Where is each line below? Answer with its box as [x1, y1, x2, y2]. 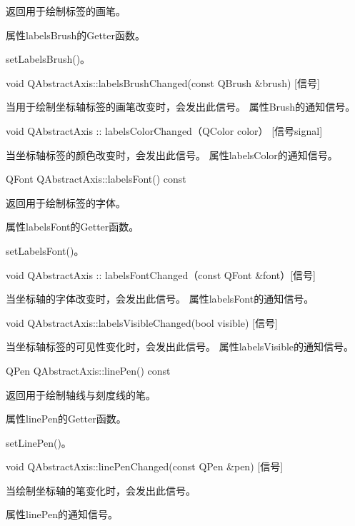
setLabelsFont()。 [6, 243, 84, 258]
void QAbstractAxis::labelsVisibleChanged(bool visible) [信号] [6, 315, 278, 330]
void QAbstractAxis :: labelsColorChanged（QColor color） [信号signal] [6, 123, 323, 138]
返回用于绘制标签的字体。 [6, 195, 126, 210]
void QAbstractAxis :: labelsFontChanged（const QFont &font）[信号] [6, 267, 316, 282]
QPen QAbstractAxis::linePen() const [6, 363, 171, 378]
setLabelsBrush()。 [6, 51, 91, 66]
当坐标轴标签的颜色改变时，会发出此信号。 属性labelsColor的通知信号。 [6, 147, 338, 162]
